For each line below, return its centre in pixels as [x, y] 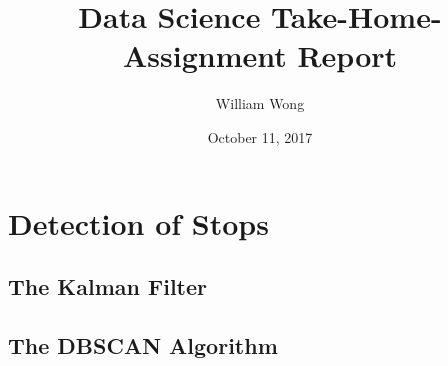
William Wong [260, 103]
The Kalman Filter [108, 286]
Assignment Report [260, 55]
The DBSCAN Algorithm [143, 344]
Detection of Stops [138, 222]
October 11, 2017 [260, 136]
